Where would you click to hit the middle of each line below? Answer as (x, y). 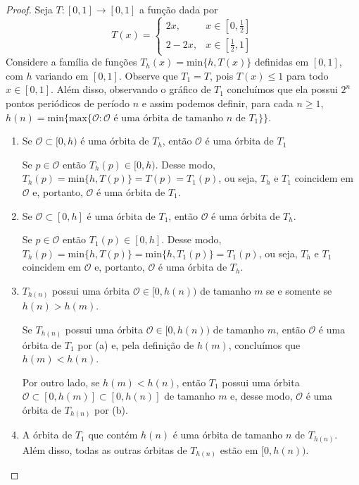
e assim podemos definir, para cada (218, 103)
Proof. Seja (29, 9)
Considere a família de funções (71, 62)
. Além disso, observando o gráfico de (131, 89)
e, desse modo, (262, 396)
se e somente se (299, 290)
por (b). (111, 409)
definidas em (282, 62)
